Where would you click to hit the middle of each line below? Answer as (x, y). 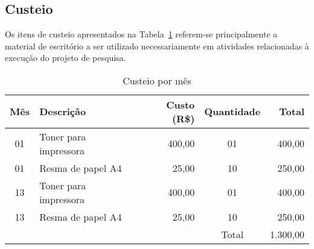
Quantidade (232, 112)
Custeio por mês (157, 80)
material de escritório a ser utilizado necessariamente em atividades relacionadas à (157, 46)
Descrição (63, 112)
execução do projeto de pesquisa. (66, 58)
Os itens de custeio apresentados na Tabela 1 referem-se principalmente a (141, 34)
